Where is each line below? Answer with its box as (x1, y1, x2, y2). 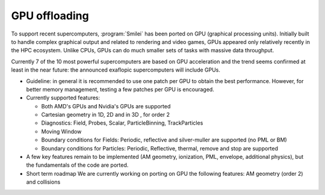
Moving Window (41, 128, 82, 135)
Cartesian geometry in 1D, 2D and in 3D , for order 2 (41, 111, 170, 119)
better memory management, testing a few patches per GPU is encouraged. (26, 85, 215, 93)
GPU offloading (11, 9, 90, 22)
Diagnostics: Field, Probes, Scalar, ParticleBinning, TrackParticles (41, 119, 203, 126)
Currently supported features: (26, 94, 101, 102)
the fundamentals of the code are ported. (26, 161, 129, 169)
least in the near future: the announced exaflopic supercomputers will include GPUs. (11, 66, 221, 73)
